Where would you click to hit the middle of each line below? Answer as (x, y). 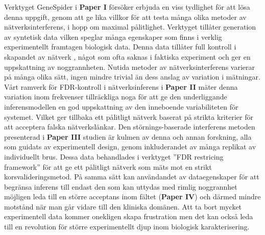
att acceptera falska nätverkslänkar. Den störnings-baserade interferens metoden (130, 127)
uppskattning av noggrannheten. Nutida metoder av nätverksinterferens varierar (129, 67)
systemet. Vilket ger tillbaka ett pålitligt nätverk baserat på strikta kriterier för (129, 116)
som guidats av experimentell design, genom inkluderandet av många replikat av (130, 147)
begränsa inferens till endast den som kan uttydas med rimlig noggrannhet (121, 186)
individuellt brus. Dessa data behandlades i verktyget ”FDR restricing (114, 156)
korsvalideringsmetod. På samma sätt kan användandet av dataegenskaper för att (132, 177)
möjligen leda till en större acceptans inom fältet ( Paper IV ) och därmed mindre (132, 197)
